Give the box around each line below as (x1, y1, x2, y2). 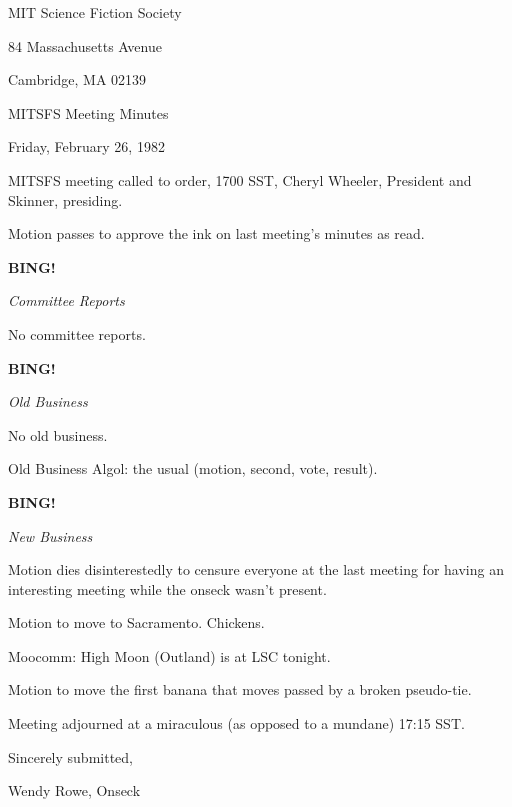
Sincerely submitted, (8, 746, 133, 767)
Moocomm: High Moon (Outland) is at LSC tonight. (8, 645, 331, 666)
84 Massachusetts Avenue (8, 35, 162, 56)
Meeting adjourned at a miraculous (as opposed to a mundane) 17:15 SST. (8, 713, 465, 734)
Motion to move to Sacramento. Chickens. (8, 612, 265, 633)
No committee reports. (8, 323, 146, 344)
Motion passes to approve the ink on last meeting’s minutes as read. (8, 223, 425, 244)
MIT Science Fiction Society (8, 2, 182, 22)
